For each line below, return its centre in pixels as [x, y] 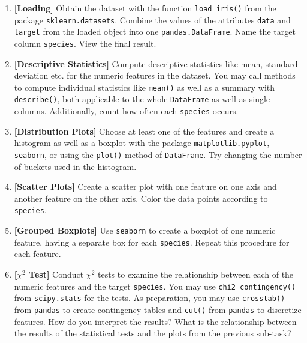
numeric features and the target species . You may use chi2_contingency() [155, 286]
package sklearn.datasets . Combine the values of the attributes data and [152, 20]
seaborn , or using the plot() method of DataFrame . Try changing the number [158, 155]
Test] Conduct [56, 274]
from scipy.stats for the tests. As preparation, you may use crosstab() [150, 298]
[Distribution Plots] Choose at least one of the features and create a [144, 131]
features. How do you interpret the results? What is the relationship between [155, 321]
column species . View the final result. [85, 43]
